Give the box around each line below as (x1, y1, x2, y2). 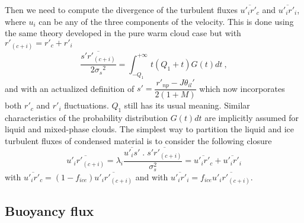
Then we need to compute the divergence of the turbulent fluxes (5, 4, 238, 15)
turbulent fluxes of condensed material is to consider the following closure (5, 135, 272, 147)
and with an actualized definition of (5, 82, 135, 94)
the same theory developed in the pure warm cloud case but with (5, 27, 241, 39)
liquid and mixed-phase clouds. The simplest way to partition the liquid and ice (5, 123, 295, 135)
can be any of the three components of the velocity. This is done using (39, 15, 294, 27)
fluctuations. (64, 99, 109, 111)
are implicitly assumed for (204, 111, 299, 123)
